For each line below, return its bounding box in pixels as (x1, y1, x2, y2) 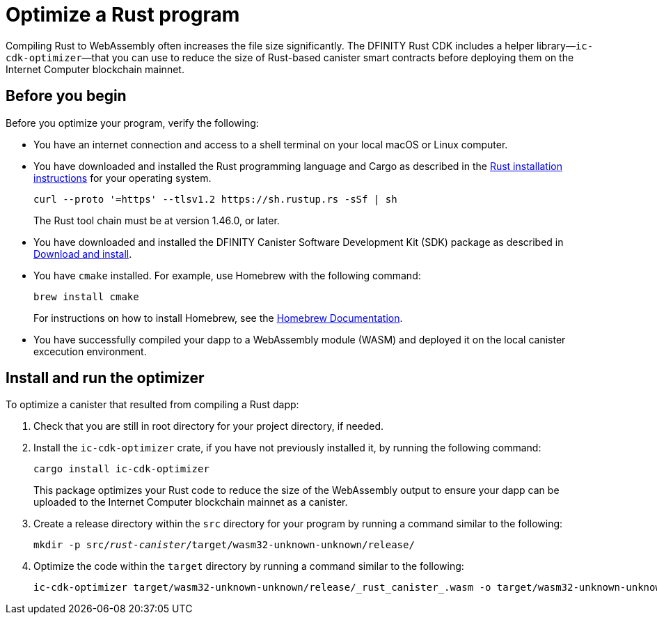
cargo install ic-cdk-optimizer (33, 463, 209, 475)
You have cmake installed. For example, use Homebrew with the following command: (33, 269, 421, 281)
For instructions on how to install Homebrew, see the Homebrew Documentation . (33, 311, 403, 324)
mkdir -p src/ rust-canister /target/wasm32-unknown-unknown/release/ (33, 539, 415, 551)
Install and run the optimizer (6, 369, 205, 387)
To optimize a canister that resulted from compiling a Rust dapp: (6, 398, 299, 411)
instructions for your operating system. (33, 171, 212, 184)
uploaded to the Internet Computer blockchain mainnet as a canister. (33, 496, 348, 509)
